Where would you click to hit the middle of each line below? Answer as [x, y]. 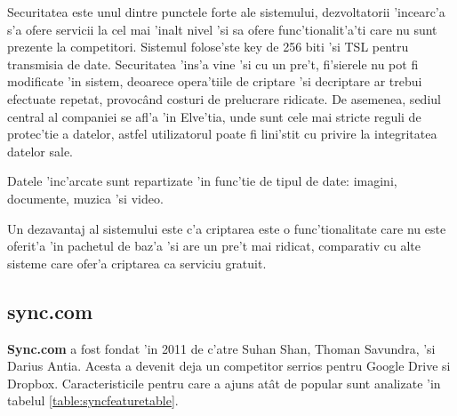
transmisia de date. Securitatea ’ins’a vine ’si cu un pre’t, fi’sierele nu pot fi [213, 64]
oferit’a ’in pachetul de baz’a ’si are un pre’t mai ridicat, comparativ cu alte [214, 246]
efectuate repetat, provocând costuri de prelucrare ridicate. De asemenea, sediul [224, 98]
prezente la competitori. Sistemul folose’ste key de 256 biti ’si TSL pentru [208, 47]
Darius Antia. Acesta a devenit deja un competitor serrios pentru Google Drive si [229, 366]
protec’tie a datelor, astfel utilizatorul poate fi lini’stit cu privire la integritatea [222, 134]
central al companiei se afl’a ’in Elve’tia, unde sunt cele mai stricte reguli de [214, 116]
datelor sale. [40, 151]
